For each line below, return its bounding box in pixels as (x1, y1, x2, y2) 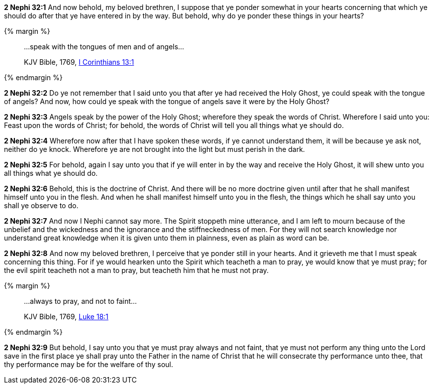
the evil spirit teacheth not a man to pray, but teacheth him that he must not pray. (4, 266, 269, 274)
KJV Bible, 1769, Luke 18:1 (24, 312, 108, 321)
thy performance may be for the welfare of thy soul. (4, 360, 173, 369)
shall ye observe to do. (4, 201, 79, 210)
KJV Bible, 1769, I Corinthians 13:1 (24, 58, 134, 66)
